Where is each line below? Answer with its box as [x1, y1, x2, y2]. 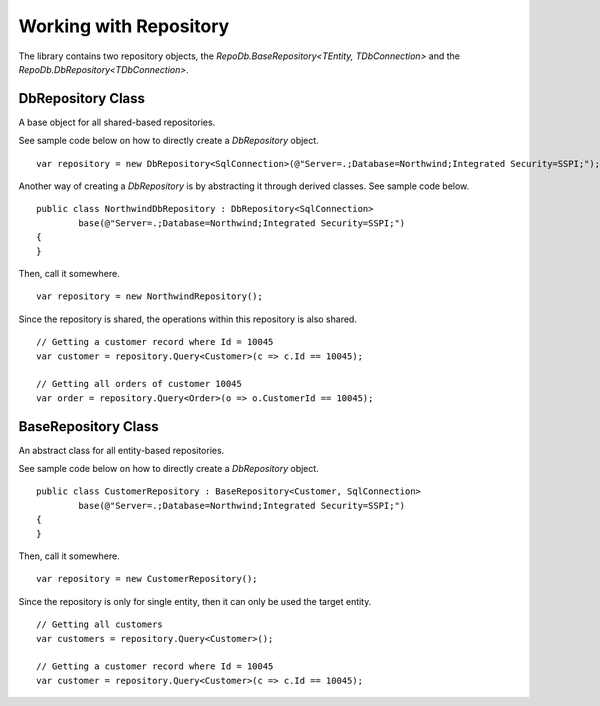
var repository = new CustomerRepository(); [36, 573, 259, 585]
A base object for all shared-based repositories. [18, 116, 216, 128]
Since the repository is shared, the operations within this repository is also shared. [18, 313, 357, 325]
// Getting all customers [36, 619, 164, 630]
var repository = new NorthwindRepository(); [36, 291, 264, 302]
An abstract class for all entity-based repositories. [18, 444, 225, 456]
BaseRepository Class [18, 418, 159, 435]
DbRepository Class [18, 90, 145, 107]
